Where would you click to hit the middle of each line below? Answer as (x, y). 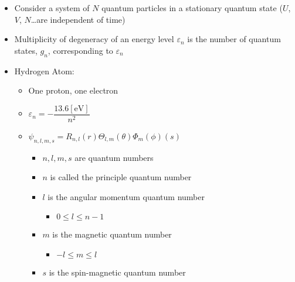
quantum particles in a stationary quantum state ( (192, 8)
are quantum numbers (114, 157)
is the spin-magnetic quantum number (117, 272)
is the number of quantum (234, 39)
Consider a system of (52, 8)
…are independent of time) (78, 19)
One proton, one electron (73, 90)
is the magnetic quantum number (112, 234)
